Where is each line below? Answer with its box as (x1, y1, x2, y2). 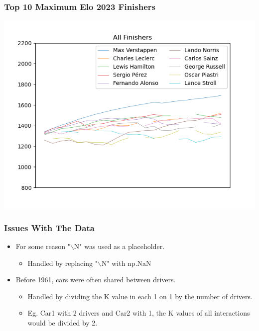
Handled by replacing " (27, 257, 98, 268)
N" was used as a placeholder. (74, 241, 165, 251)
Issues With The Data (4, 221, 95, 234)
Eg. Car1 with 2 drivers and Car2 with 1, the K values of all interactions (27, 308, 250, 318)
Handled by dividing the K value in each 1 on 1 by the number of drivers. (27, 291, 253, 301)
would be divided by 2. (27, 318, 98, 328)
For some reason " (15, 241, 70, 251)
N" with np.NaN (101, 257, 151, 268)
